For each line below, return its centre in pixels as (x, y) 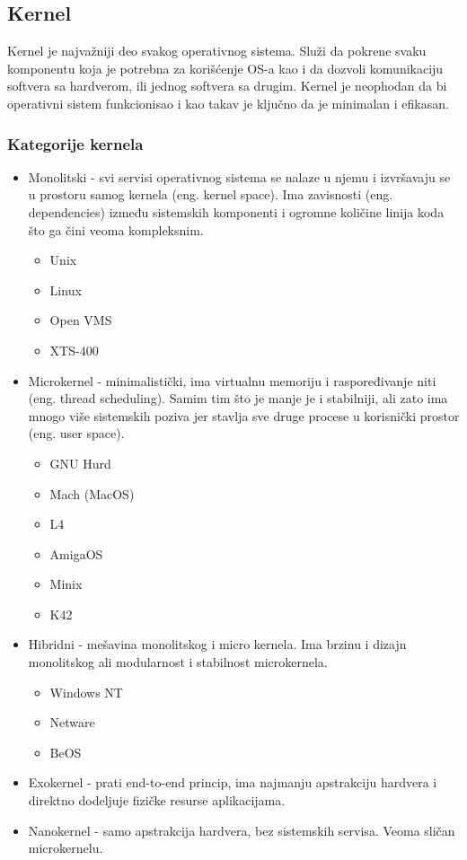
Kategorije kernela (75, 143)
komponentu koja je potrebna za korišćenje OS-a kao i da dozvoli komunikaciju (225, 68)
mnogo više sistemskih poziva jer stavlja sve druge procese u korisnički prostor (244, 415)
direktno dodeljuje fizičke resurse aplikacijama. (157, 800)
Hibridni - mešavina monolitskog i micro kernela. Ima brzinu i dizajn (217, 644)
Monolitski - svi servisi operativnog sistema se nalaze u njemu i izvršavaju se (239, 176)
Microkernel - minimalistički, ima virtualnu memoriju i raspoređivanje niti (232, 380)
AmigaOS (76, 553)
